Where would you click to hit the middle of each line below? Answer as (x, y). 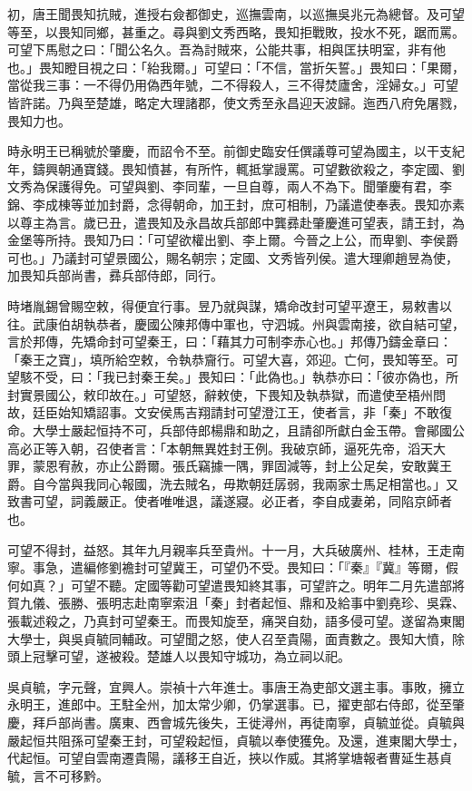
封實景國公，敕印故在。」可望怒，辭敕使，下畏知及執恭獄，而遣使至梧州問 (226, 394)
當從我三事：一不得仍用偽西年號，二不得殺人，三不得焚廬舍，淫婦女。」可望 (233, 85)
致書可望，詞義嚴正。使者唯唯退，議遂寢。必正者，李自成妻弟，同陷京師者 (230, 501)
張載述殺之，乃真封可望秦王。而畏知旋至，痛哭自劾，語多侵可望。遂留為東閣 (236, 620)
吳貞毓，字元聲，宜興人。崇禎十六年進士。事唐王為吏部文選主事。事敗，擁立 (236, 686)
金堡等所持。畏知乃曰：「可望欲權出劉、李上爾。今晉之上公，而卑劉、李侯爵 (233, 240)
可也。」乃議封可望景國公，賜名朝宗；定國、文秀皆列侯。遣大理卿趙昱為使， (233, 257)
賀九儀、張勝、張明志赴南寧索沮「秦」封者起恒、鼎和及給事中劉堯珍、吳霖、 (236, 603)
